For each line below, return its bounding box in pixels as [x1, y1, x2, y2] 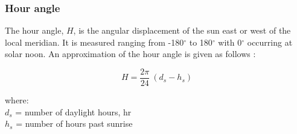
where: [5, 94, 29, 106]
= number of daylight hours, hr [15, 105, 132, 118]
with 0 [218, 35, 242, 48]
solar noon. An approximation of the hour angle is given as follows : [5, 47, 256, 60]
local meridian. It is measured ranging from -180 [5, 35, 184, 48]
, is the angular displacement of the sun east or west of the [73, 24, 291, 37]
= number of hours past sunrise [16, 117, 133, 130]
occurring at [247, 35, 293, 48]
